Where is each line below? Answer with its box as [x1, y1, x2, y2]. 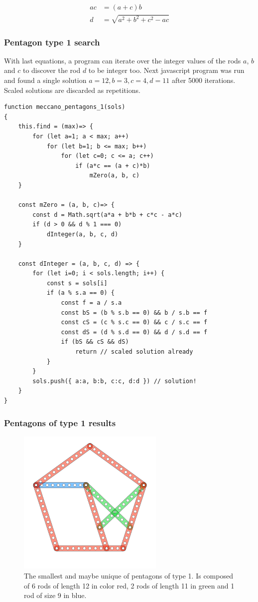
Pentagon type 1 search [4, 35, 100, 48]
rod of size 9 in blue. [24, 590, 87, 601]
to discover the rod [22, 65, 81, 75]
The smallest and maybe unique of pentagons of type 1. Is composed [24, 570, 233, 581]
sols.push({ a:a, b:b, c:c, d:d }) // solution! [32, 377, 197, 385]
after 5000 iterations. [171, 75, 236, 85]
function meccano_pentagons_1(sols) [4, 103, 126, 111]
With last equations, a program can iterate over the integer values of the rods [4, 55, 241, 65]
